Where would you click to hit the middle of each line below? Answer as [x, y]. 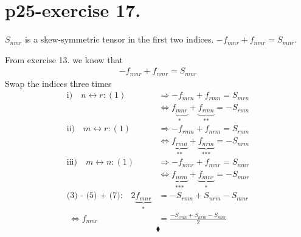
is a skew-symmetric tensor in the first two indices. [119, 39]
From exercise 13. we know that [64, 59]
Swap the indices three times [58, 83]
